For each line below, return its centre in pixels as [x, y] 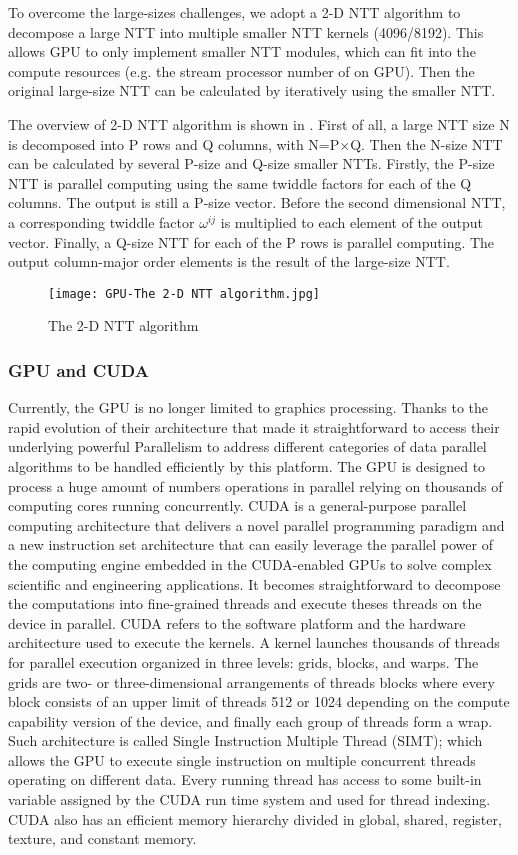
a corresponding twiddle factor [101, 221]
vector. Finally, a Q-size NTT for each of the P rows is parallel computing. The [251, 241]
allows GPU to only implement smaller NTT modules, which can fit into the [242, 51]
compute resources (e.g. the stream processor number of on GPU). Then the [241, 70]
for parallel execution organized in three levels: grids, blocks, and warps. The [243, 661]
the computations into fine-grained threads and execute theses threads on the [245, 603]
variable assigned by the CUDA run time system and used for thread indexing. [249, 799]
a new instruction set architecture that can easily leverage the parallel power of [250, 544]
